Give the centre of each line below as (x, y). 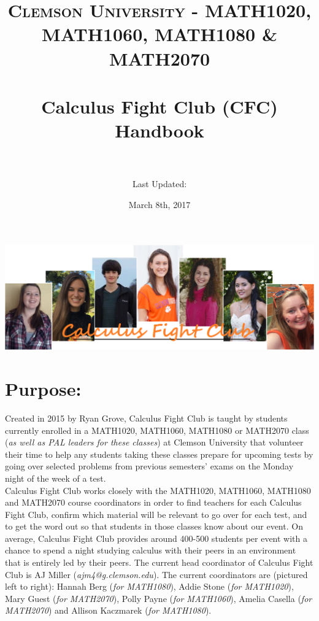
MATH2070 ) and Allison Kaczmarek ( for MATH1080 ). (108, 610)
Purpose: (43, 388)
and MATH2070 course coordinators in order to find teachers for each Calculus (153, 502)
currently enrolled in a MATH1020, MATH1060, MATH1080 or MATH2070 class (157, 430)
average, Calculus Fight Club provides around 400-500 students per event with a (156, 538)
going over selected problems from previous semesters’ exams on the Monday (149, 466)
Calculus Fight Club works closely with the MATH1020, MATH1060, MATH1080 (158, 490)
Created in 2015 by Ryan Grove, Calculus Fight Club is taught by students (146, 418)
